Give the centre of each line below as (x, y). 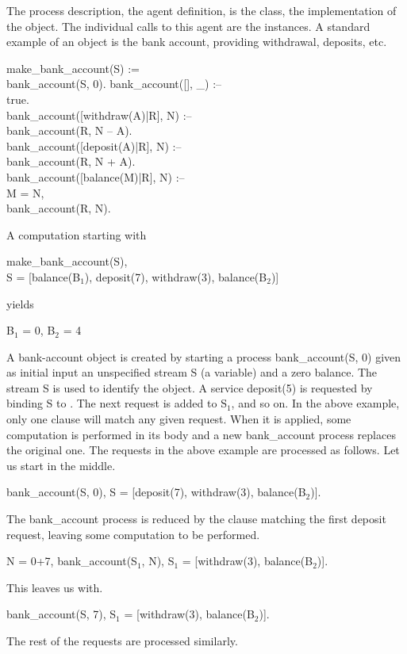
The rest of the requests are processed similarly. (122, 641)
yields (20, 303)
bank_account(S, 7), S (61, 614)
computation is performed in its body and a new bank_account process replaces (201, 434)
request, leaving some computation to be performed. (133, 534)
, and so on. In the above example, (315, 403)
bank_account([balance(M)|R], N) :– (96, 176)
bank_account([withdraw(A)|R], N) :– (99, 115)
